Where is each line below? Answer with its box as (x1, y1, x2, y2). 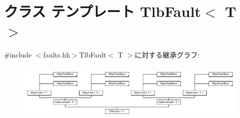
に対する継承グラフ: (134, 49, 200, 60)
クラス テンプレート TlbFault (4, 1, 201, 21)
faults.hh (43, 49, 70, 60)
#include (4, 49, 32, 60)
